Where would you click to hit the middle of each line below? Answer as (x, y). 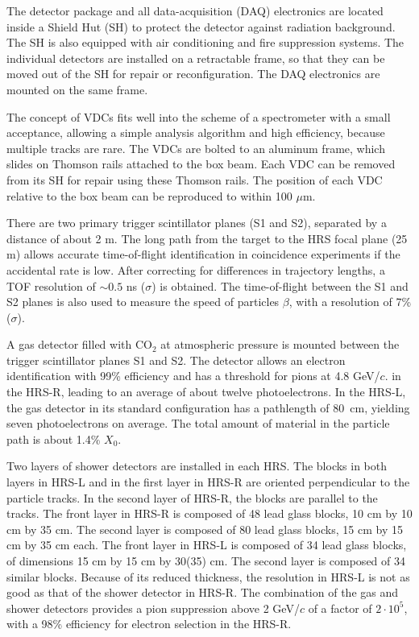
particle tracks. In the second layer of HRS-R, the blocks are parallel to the (192, 497)
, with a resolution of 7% (350, 302)
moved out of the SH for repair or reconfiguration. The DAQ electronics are (193, 74)
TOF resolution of (51, 285)
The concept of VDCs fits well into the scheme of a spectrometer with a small (199, 116)
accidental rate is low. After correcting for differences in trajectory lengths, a (196, 269)
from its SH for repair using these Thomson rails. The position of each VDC (195, 179)
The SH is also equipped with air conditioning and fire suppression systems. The (205, 42)
